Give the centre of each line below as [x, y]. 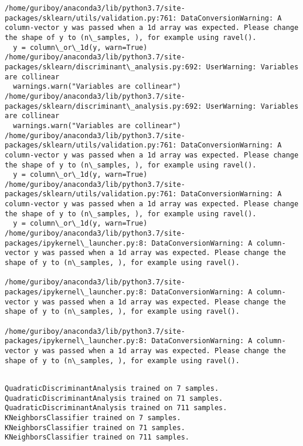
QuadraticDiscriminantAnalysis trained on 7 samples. [112, 388]
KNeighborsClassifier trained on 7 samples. [93, 418]
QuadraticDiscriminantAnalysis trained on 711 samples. [116, 408]
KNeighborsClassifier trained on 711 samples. [97, 437]
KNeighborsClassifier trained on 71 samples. [95, 427]
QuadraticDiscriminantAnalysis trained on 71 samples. [114, 398]
